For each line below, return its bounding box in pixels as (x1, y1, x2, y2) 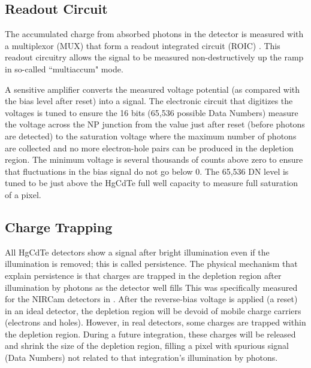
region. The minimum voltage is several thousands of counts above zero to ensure (5, 153, 303, 166)
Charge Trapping (5, 217, 113, 236)
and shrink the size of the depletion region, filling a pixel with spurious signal (5, 339, 289, 352)
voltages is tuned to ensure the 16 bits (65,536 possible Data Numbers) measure (5, 106, 298, 118)
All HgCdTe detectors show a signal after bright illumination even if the (5, 245, 270, 258)
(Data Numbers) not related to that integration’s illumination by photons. (5, 351, 278, 364)
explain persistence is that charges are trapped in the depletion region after (5, 269, 282, 281)
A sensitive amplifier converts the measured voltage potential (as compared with (5, 83, 300, 95)
